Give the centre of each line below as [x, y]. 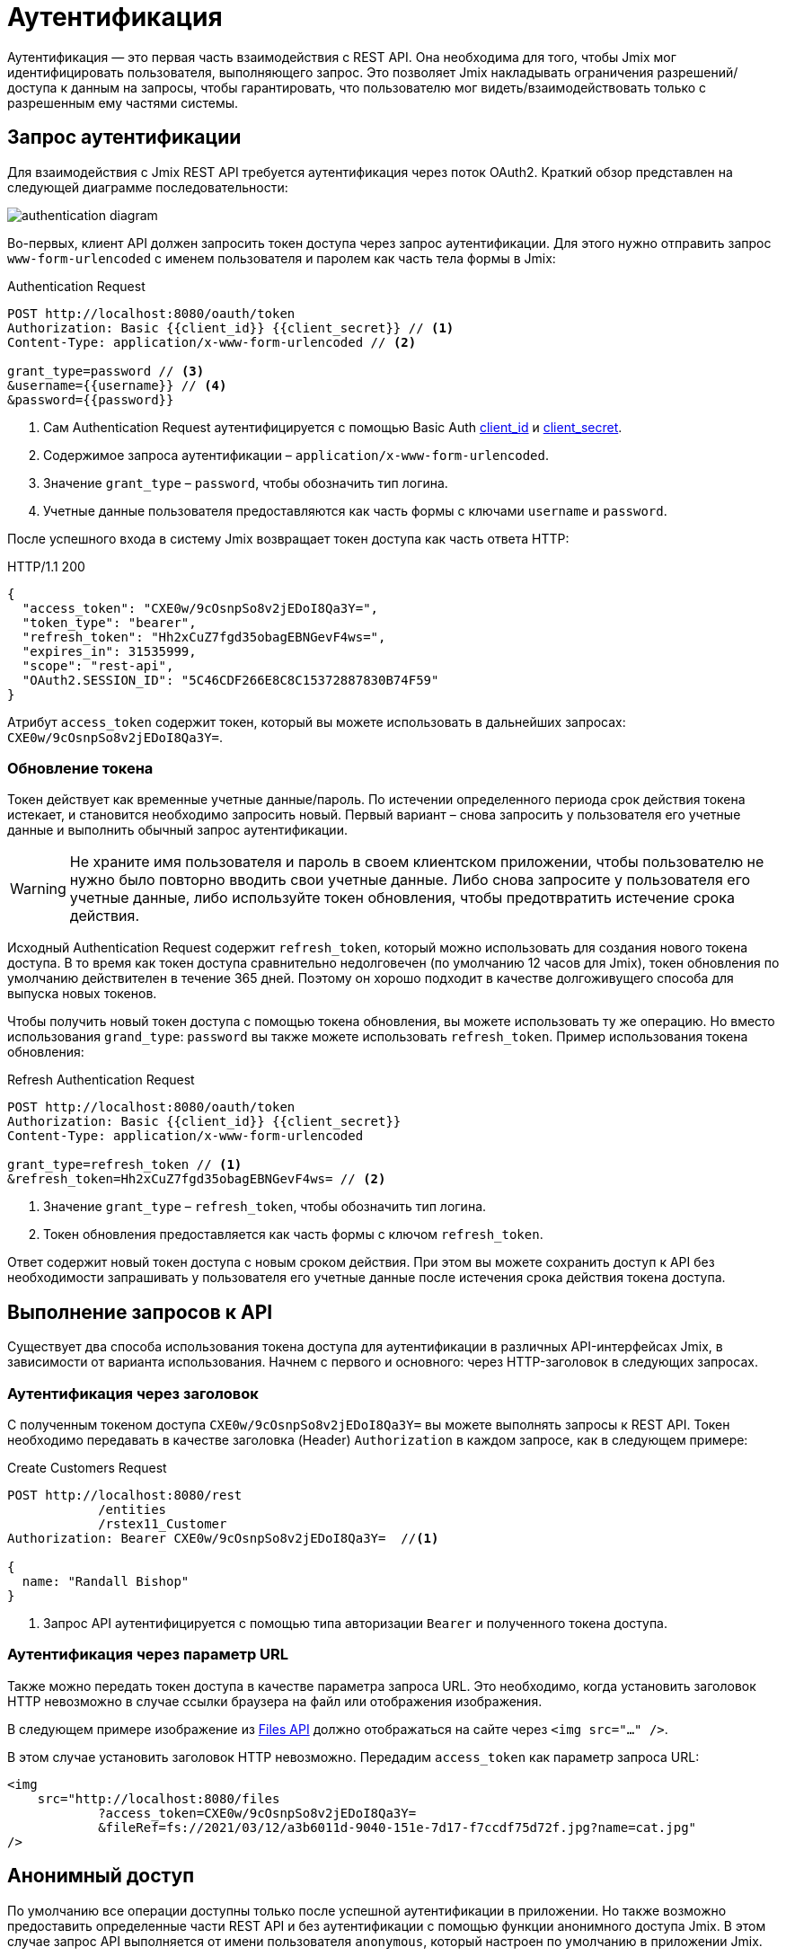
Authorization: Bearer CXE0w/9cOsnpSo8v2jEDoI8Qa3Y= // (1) [223, 1538]
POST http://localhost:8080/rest [125, 1495]
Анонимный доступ [101, 1876]
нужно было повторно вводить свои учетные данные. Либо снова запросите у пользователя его [410, 880]
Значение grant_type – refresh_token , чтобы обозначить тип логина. [265, 1207]
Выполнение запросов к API [140, 1312]
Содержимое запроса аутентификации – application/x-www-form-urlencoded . [296, 455]
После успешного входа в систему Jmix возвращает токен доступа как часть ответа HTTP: [288, 538]
